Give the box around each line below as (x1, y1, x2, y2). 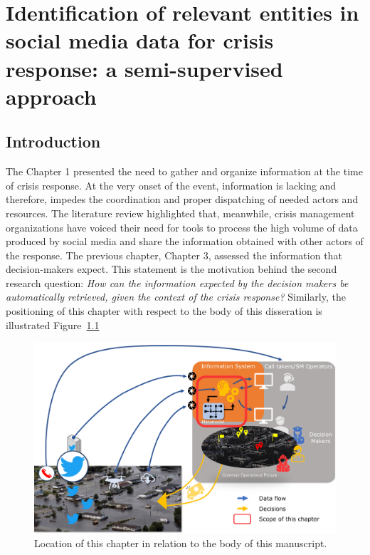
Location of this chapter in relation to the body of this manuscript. (34, 536, 327, 551)
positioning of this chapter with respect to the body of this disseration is (6, 304, 322, 318)
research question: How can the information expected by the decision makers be (6, 275, 349, 290)
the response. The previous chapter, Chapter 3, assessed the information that (6, 247, 342, 262)
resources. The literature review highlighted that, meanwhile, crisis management (6, 205, 355, 220)
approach (6, 81, 97, 110)
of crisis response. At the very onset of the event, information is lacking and (6, 177, 337, 192)
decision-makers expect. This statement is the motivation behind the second (6, 261, 337, 276)
